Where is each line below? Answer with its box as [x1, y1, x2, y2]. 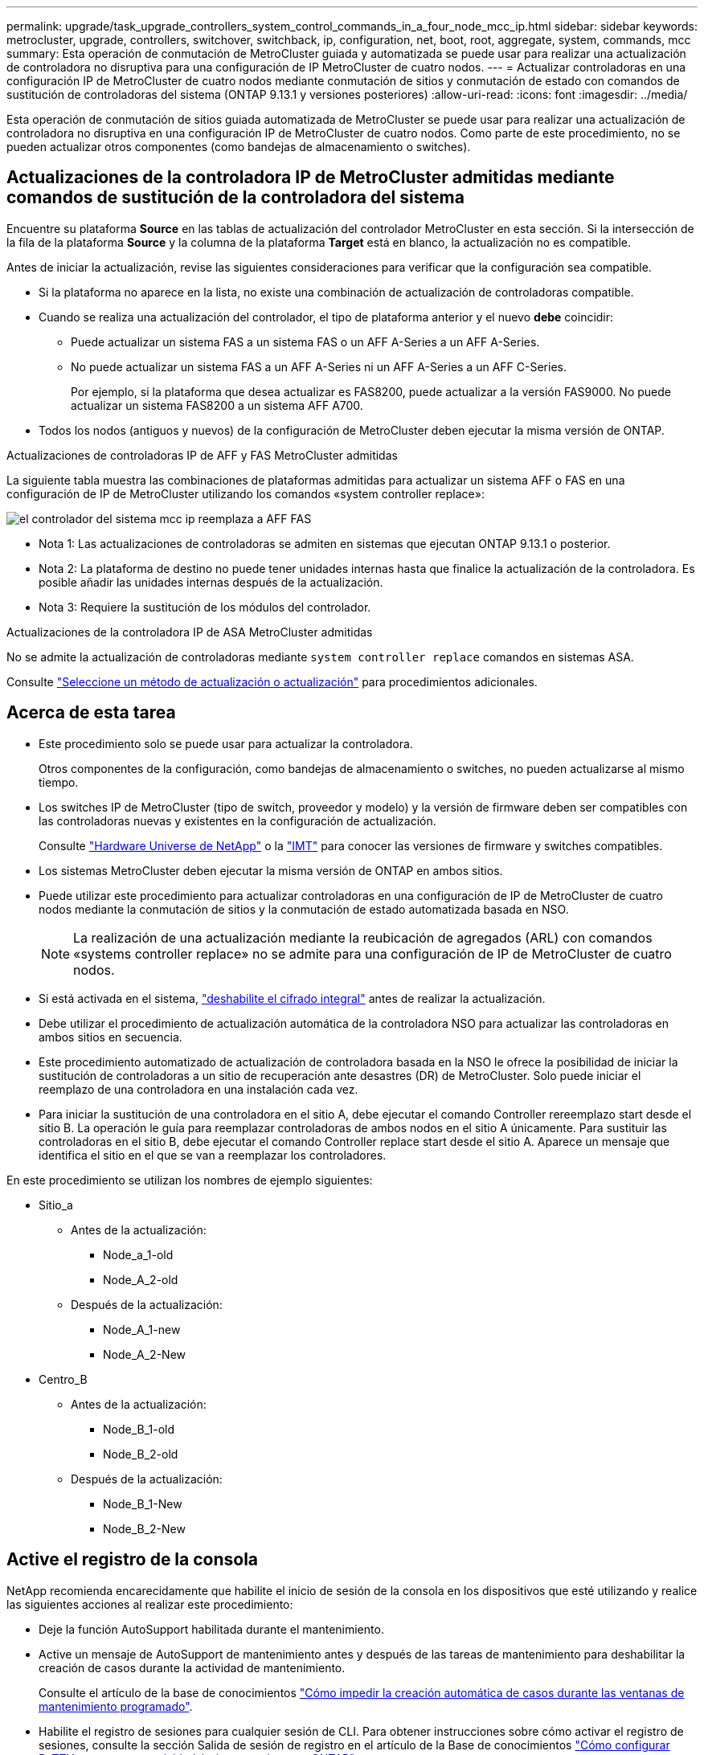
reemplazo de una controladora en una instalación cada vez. [39, 1082, 358, 1096]
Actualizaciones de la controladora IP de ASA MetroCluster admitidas [6, 624, 373, 639]
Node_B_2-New [103, 1521, 186, 1536]
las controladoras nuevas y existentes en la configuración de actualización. [39, 813, 436, 828]
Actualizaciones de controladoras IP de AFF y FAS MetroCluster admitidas [6, 448, 398, 462]
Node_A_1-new [103, 1322, 181, 1336]
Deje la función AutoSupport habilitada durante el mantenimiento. [39, 1622, 384, 1636]
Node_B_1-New [103, 1496, 182, 1511]
